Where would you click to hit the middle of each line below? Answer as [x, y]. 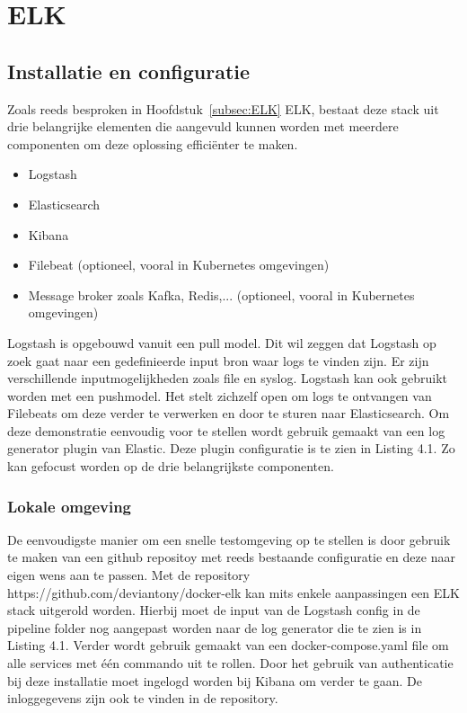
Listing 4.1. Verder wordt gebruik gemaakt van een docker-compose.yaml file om [228, 645]
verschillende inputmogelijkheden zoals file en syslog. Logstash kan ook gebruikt [227, 378]
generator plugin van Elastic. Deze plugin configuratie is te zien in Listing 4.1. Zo [231, 448]
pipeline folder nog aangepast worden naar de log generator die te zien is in [215, 627]
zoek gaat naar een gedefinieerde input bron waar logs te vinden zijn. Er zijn [218, 360]
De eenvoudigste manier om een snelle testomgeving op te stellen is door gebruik [229, 539]
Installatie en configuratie [129, 71]
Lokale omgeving [70, 506]
